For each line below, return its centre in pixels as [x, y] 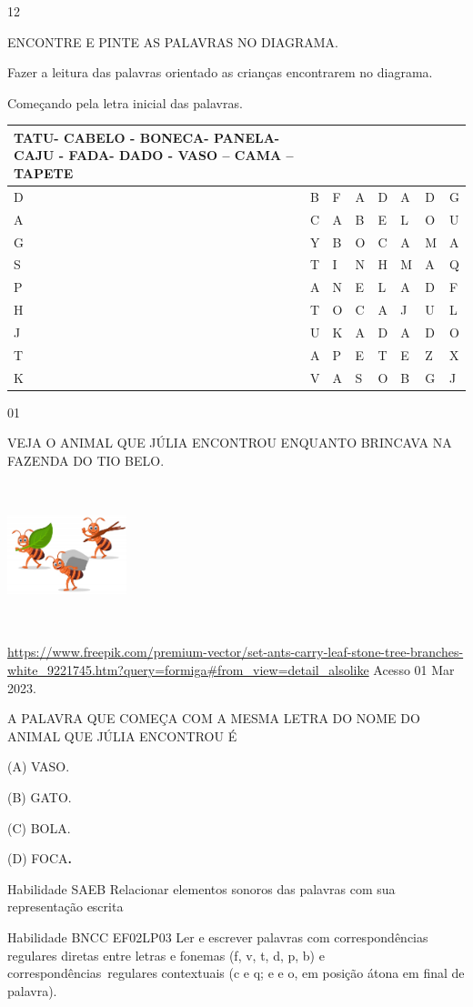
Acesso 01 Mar [414, 669]
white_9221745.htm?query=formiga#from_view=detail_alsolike [188, 669]
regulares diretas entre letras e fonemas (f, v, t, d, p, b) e [166, 955]
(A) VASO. [39, 766]
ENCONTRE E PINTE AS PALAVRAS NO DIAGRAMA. [173, 41]
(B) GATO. [40, 796]
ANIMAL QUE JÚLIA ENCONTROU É [122, 735]
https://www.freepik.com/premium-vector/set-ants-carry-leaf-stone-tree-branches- [236, 652]
